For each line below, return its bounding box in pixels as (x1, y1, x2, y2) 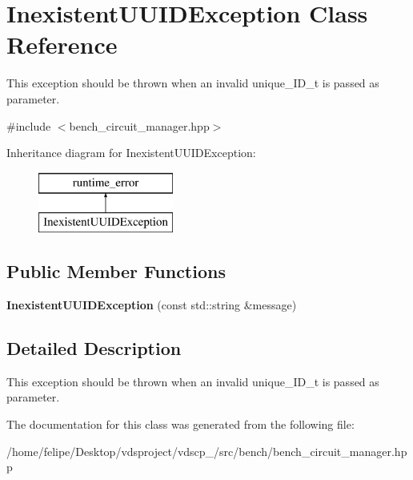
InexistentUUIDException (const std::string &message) (6, 296, 297, 313)
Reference (6, 28, 118, 61)
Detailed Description (6, 336, 182, 361)
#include (6, 117, 51, 134)
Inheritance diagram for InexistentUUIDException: (6, 144, 256, 161)
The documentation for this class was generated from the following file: (6, 416, 355, 433)
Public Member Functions (6, 259, 226, 284)
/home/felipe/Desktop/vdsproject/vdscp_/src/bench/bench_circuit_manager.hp (6, 442, 407, 459)
